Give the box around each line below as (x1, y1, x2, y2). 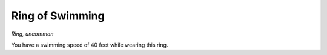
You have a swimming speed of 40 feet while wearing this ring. (11, 41, 168, 48)
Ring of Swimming (11, 9, 105, 22)
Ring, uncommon (11, 30, 54, 37)
